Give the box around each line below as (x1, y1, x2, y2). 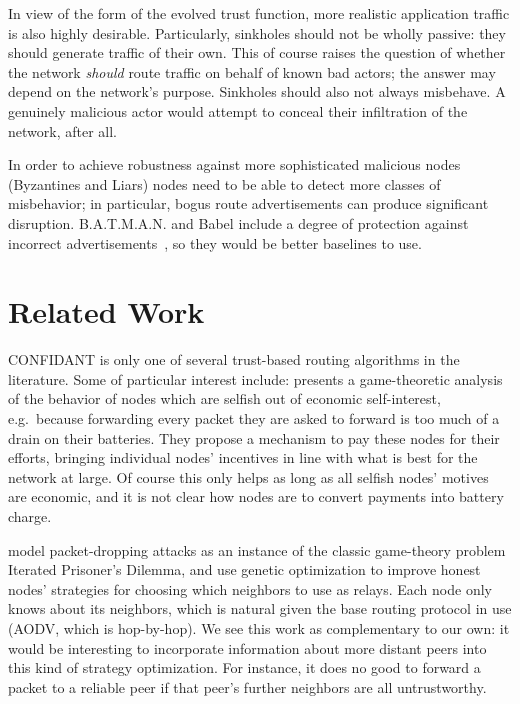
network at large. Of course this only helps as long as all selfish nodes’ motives (8, 466, 489, 487)
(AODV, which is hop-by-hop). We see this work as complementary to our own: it (8, 617, 510, 638)
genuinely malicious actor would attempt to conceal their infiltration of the (8, 100, 468, 121)
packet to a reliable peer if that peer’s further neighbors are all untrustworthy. (8, 676, 487, 697)
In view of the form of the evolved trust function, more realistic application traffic (8, 3, 510, 23)
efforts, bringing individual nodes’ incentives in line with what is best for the (8, 447, 478, 468)
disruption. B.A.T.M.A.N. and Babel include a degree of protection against (8, 212, 469, 233)
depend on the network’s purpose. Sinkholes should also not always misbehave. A (8, 81, 506, 102)
